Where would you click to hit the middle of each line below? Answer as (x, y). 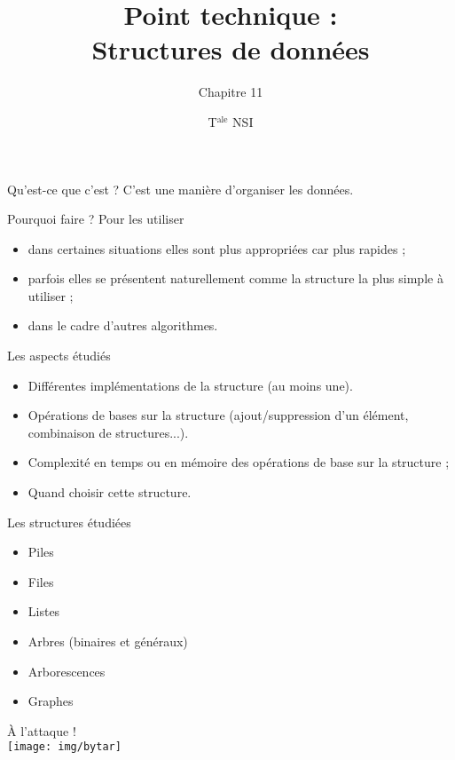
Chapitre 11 (231, 92)
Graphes (51, 701)
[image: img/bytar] (64, 747)
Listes (44, 611)
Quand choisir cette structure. (110, 492)
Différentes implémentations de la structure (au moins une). (190, 385)
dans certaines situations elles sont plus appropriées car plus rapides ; (217, 248)
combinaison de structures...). (108, 432)
